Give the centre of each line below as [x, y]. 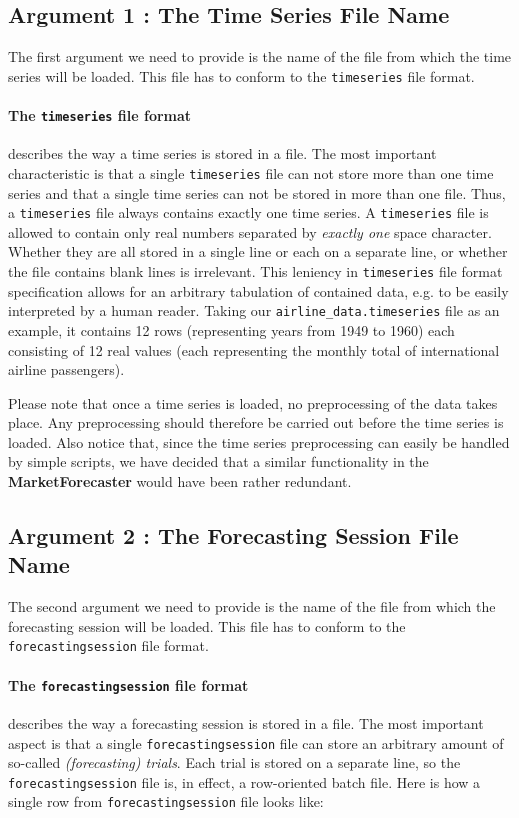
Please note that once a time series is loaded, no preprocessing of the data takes [253, 402]
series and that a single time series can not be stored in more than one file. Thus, [257, 192]
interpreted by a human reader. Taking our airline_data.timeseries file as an [254, 310]
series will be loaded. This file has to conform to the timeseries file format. [241, 75]
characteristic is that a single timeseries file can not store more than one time [251, 172]
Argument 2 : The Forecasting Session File [233, 535]
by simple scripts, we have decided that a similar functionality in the [218, 461]
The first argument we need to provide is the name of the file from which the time [260, 56]
